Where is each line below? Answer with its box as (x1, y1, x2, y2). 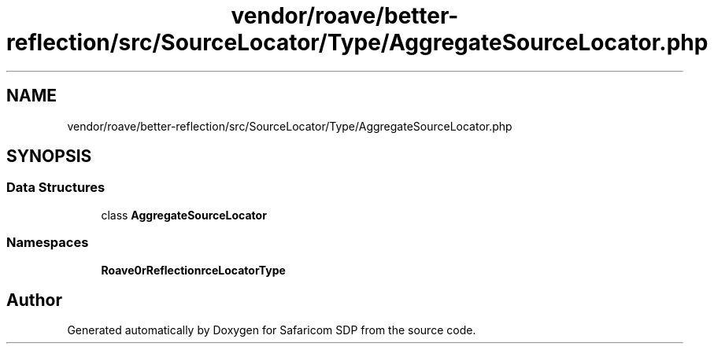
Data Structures (6, 179, 105, 196)
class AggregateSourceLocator (101, 208, 267, 222)
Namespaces (6, 234, 89, 251)
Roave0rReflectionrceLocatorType (101, 263, 286, 277)
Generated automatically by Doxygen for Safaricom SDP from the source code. (67, 323, 476, 337)
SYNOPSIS (6, 146, 92, 167)
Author (6, 289, 62, 310)
